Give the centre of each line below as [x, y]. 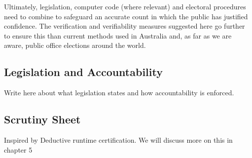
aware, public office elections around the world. [75, 45]
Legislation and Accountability [83, 72]
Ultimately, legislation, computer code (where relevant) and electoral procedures [125, 6]
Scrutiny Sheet [42, 119]
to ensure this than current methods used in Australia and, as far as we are [118, 35]
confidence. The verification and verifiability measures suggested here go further [125, 26]
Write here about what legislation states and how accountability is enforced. [119, 93]
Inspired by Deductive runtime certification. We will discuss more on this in [118, 139]
